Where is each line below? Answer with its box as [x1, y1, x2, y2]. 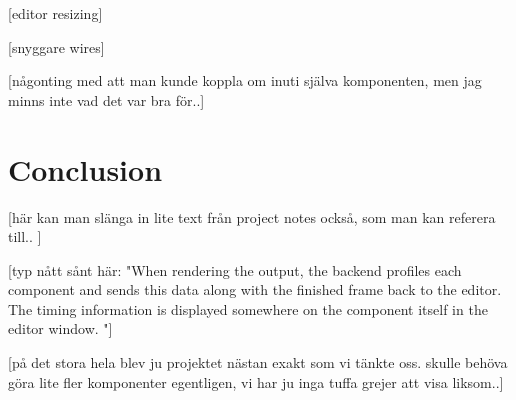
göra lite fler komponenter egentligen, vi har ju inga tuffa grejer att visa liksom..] [8, 371, 504, 392]
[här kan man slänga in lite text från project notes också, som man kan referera [8, 206, 496, 227]
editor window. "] [8, 318, 113, 339]
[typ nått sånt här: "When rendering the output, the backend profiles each [8, 259, 462, 280]
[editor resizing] [8, 3, 103, 23]
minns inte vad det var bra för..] [8, 89, 205, 110]
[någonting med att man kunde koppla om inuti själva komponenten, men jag [8, 70, 482, 91]
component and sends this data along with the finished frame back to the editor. [8, 279, 502, 300]
